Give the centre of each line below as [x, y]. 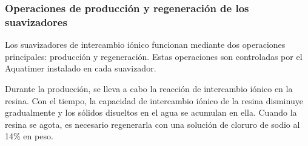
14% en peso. [29, 136]
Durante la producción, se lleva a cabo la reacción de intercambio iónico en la [149, 88]
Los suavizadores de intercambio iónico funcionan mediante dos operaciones [145, 45]
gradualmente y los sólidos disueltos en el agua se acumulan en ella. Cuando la [151, 112]
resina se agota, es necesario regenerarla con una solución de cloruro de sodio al [152, 124]
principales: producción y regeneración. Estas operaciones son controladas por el [154, 56]
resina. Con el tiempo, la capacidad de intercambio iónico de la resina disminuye [154, 100]
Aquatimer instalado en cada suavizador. [81, 68]
